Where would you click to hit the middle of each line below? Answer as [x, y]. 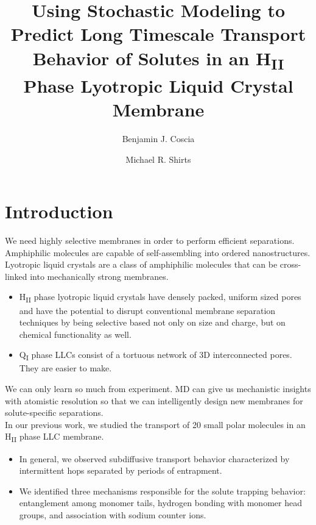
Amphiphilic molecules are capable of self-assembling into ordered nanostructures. [158, 252]
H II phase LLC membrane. [54, 437]
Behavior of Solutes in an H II [158, 59]
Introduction [59, 211]
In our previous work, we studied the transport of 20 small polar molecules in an [155, 424]
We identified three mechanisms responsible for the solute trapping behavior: [162, 491]
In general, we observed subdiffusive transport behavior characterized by [154, 458]
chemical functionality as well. [75, 334]
